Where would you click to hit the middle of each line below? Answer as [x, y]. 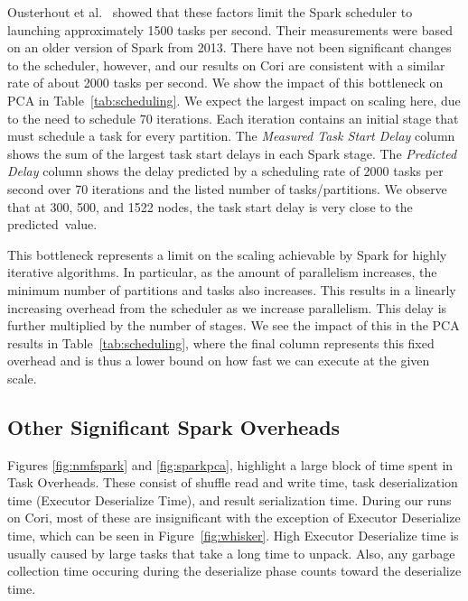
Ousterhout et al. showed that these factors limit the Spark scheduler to [210, 12]
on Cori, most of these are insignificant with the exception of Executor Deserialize [234, 518]
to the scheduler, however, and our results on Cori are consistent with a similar [226, 65]
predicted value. [52, 224]
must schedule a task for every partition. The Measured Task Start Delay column [231, 136]
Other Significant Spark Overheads [174, 426]
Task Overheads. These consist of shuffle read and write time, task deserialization [233, 482]
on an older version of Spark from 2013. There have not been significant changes [229, 47]
